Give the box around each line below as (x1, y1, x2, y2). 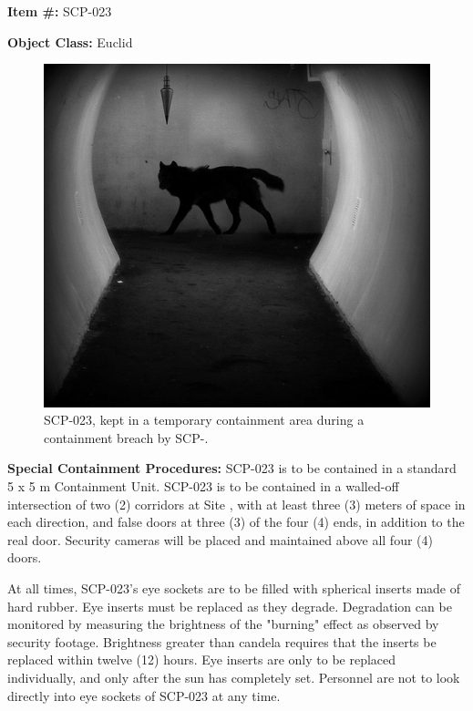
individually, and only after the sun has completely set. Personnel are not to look (7, 668, 460, 686)
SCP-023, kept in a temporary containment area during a (44, 410, 365, 429)
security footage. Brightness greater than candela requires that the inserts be (7, 632, 437, 651)
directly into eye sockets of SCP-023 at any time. (7, 685, 281, 705)
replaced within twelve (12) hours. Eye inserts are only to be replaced (7, 650, 396, 669)
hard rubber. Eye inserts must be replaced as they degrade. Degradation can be (7, 596, 452, 615)
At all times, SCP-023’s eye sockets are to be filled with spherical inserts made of (7, 579, 460, 598)
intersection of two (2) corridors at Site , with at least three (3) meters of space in (7, 494, 466, 513)
